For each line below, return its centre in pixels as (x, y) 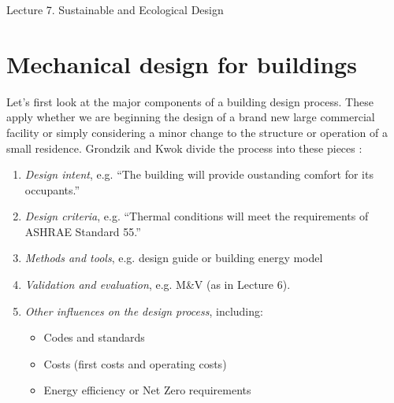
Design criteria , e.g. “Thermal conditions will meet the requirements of (197, 216)
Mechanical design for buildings (182, 63)
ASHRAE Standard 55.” (83, 231)
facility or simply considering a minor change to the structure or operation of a (197, 132)
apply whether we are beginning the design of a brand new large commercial (191, 117)
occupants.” (52, 189)
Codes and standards (94, 337)
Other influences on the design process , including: (144, 311)
